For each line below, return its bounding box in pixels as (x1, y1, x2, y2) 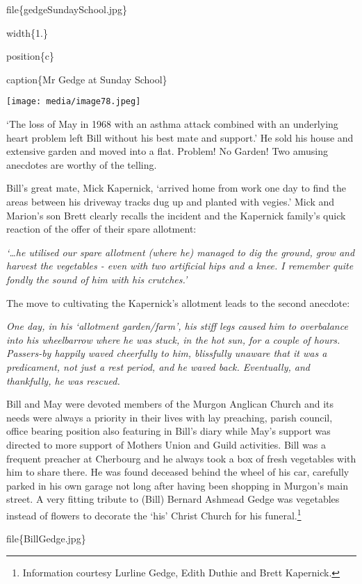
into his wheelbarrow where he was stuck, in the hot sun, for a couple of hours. (6, 332, 340, 347)
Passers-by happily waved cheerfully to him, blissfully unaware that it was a (6, 346, 327, 360)
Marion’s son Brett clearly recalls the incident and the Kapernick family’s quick (6, 208, 346, 222)
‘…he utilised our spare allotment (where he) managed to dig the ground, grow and (6, 244, 355, 259)
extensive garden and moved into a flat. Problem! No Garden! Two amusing (6, 144, 328, 158)
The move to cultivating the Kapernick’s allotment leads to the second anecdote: (6, 295, 350, 310)
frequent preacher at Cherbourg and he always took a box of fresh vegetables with (6, 451, 356, 465)
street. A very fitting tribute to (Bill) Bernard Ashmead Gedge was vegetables (6, 492, 340, 506)
